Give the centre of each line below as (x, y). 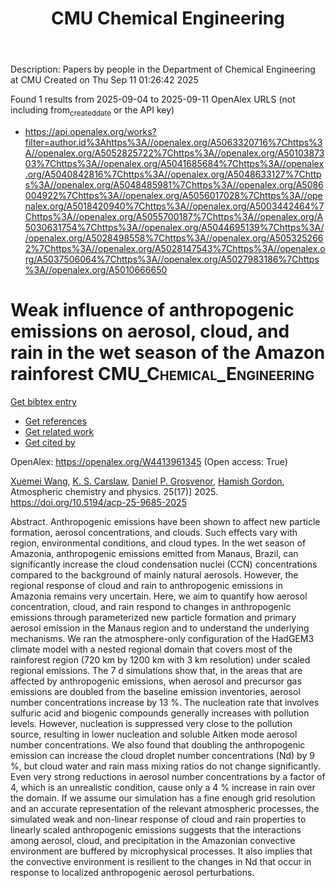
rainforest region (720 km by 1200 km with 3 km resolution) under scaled (160, 659)
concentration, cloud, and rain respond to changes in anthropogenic (151, 606)
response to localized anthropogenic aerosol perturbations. (132, 872)
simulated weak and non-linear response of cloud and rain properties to (158, 819)
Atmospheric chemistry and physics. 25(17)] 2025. (114, 491)
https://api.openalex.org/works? (90, 131)
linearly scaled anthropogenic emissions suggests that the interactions (156, 829)
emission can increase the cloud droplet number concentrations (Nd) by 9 (162, 755)
